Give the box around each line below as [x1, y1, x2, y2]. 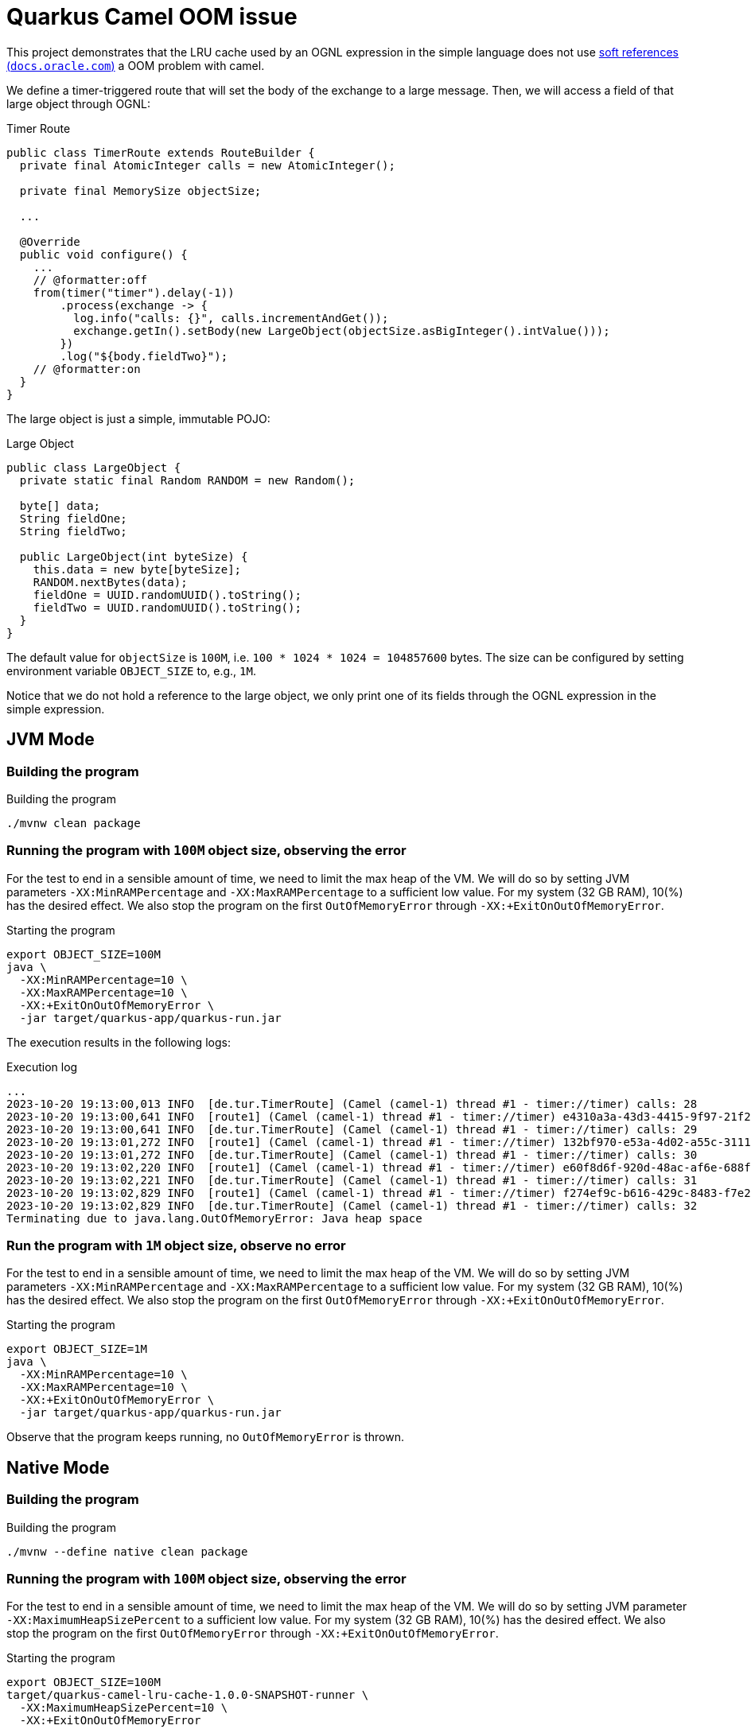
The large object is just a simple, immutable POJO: [6, 411, 270, 425]
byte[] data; [19, 499, 101, 512]
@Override [19, 235, 80, 248]
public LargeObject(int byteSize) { [19, 550, 248, 563]
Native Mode [6, 1457, 110, 1478]
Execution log [6, 1059, 78, 1074]
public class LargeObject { [6, 460, 181, 474]
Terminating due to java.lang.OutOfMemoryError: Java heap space [6, 1211, 422, 1225]
